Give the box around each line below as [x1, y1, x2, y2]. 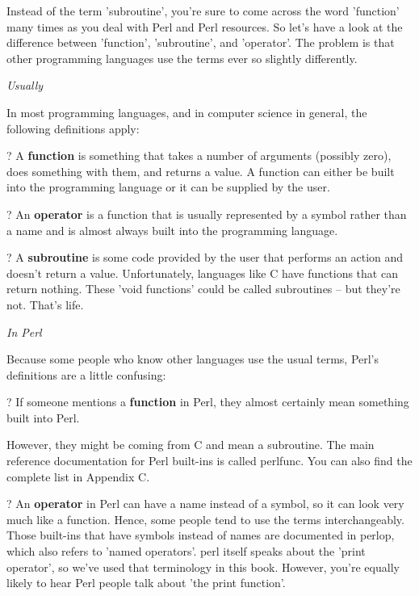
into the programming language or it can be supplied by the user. [6, 178, 330, 195]
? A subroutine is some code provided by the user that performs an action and [6, 249, 404, 266]
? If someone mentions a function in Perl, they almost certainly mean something [6, 393, 409, 410]
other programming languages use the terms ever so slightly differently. [6, 49, 358, 66]
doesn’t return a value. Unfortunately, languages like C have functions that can [6, 264, 398, 281]
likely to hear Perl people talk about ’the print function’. [6, 574, 286, 591]
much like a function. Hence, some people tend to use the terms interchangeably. [6, 510, 404, 527]
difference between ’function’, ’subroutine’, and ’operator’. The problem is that [6, 34, 395, 51]
